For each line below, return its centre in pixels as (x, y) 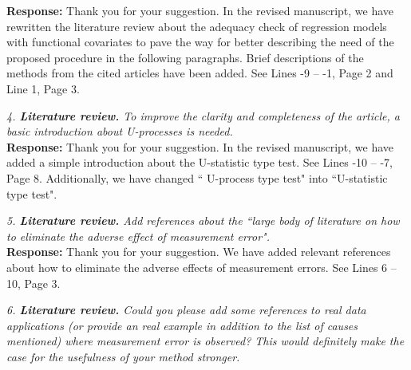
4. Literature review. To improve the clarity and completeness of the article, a (203, 115)
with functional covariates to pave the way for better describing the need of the (200, 42)
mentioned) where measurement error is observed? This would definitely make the (205, 341)
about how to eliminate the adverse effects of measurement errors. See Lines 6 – (202, 267)
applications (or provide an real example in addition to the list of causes (182, 325)
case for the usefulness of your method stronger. (123, 356)
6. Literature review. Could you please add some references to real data (186, 310)
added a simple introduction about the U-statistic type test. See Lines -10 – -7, (200, 162)
